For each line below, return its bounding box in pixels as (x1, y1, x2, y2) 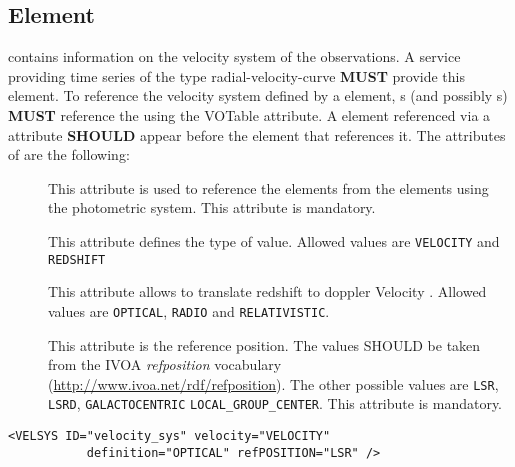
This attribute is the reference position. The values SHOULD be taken (48, 334, 481, 355)
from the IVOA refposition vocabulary (48, 354, 282, 375)
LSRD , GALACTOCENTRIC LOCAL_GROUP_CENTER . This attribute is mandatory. (48, 393, 503, 414)
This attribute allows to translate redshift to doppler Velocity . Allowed (48, 281, 487, 302)
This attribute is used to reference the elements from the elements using (48, 177, 489, 198)
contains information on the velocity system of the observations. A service (8, 46, 461, 67)
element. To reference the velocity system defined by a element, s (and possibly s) (8, 85, 508, 106)
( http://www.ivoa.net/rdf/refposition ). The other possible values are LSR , (48, 373, 499, 394)
